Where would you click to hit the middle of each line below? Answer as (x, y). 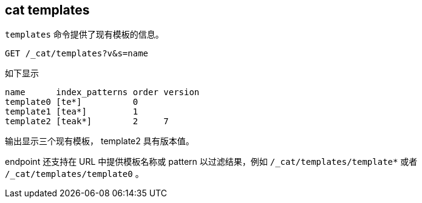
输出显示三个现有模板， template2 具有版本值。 (100, 141)
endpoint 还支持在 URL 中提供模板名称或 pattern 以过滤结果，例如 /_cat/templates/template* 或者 (211, 162)
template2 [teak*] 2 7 (87, 121)
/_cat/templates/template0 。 (74, 174)
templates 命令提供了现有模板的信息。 (84, 35)
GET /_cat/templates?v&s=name (77, 54)
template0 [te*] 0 (72, 102)
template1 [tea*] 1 (72, 112)
